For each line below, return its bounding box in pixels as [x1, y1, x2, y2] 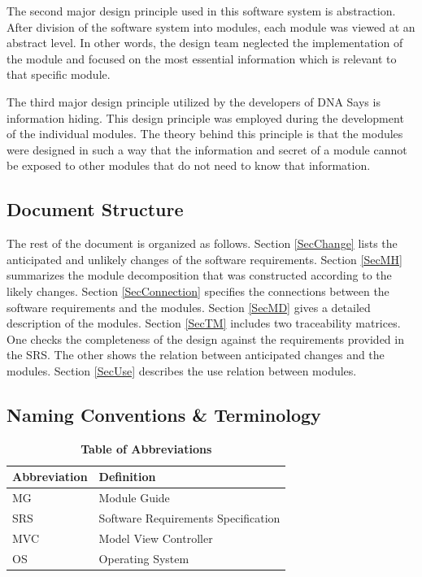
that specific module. [7, 66, 111, 83]
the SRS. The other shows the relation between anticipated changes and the [7, 346, 385, 363]
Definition [98, 468, 156, 485]
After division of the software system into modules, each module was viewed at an [7, 18, 415, 35]
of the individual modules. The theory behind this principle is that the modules [7, 125, 403, 142]
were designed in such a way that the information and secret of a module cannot [7, 141, 407, 158]
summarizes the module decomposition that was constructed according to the [7, 267, 392, 284]
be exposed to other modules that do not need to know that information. [7, 157, 371, 174]
